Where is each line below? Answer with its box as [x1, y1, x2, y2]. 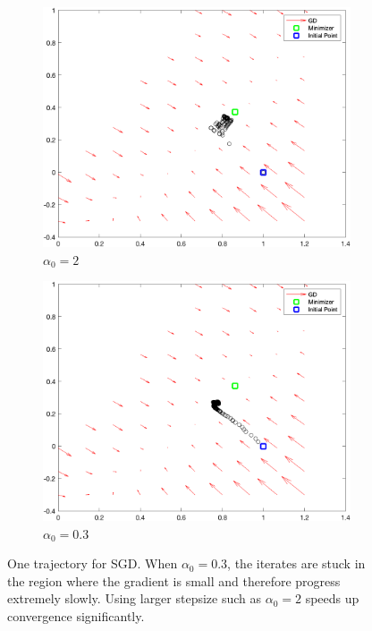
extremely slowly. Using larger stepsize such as [7, 589, 262, 608]
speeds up [305, 589, 359, 608]
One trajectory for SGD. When [7, 554, 178, 573]
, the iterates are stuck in [227, 554, 366, 573]
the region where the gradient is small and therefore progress [7, 571, 341, 590]
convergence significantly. [7, 607, 145, 626]
